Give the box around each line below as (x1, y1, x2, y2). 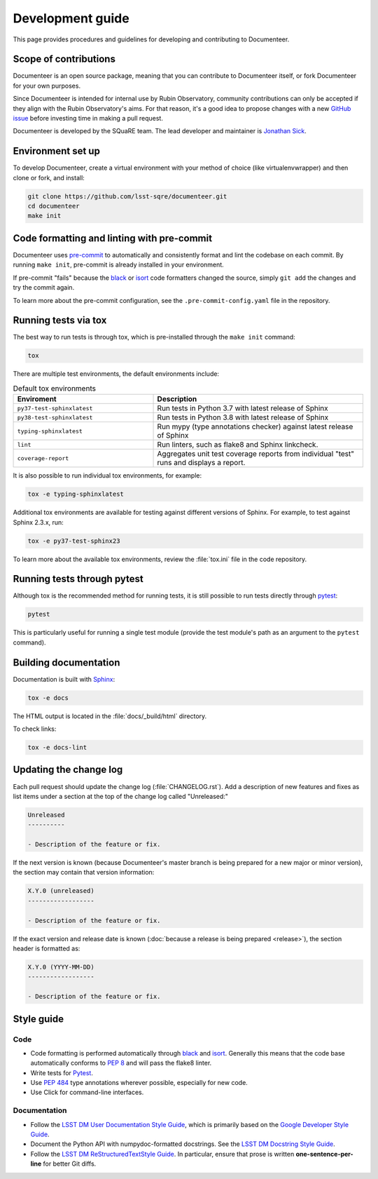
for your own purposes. (13, 81, 80, 90)
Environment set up (13, 145, 101, 157)
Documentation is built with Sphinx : (13, 675, 115, 683)
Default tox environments (13, 383, 96, 393)
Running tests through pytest (13, 573, 143, 585)
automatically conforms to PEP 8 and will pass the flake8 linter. (30, 1059, 212, 1067)
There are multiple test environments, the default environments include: (13, 370, 220, 378)
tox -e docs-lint (27, 743, 87, 752)
